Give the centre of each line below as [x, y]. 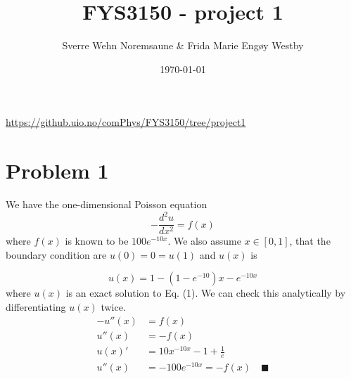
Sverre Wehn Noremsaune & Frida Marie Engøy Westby [183, 45]
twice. [113, 306]
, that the [310, 241]
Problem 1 [57, 171]
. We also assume [204, 241]
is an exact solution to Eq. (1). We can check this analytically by [206, 293]
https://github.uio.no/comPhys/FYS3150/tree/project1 [126, 122]
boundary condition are [56, 254]
